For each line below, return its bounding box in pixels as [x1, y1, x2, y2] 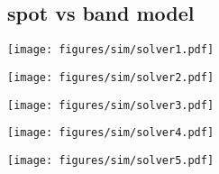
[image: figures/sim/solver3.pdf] [7, 98, 214, 112]
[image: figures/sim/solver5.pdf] [7, 153, 214, 167]
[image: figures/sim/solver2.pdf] [7, 70, 214, 84]
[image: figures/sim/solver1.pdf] [7, 43, 214, 57]
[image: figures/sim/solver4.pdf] [7, 126, 214, 140]
